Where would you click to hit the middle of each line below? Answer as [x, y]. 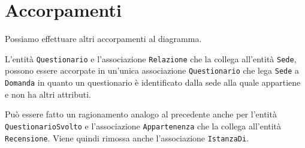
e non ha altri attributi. [48, 94]
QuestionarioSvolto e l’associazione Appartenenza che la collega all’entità [143, 126]
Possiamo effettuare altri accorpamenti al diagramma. [103, 39]
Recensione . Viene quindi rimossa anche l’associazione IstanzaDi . [127, 138]
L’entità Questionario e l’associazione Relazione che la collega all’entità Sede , [151, 58]
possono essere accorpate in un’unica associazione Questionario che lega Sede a [152, 70]
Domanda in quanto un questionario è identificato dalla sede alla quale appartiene [153, 82]
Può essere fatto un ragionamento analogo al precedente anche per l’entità [141, 114]
